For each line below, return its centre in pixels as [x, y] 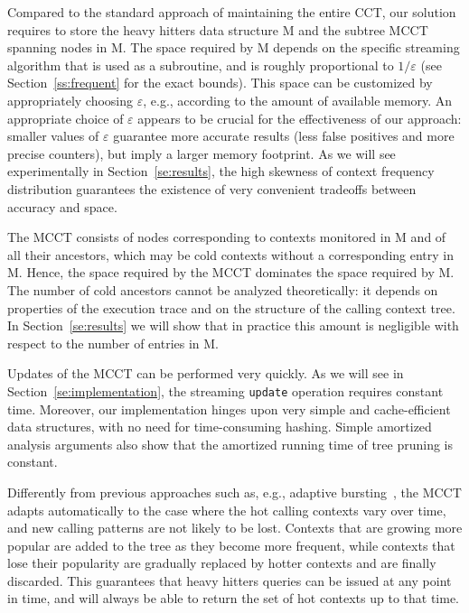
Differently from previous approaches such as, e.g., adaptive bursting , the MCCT [234, 492]
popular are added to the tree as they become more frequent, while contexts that [231, 545]
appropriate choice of [66, 118]
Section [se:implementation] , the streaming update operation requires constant [225, 390]
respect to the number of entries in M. [113, 343]
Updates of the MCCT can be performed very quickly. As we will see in [206, 373]
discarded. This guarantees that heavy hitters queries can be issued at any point [230, 580]
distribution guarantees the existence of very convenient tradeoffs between [212, 188]
